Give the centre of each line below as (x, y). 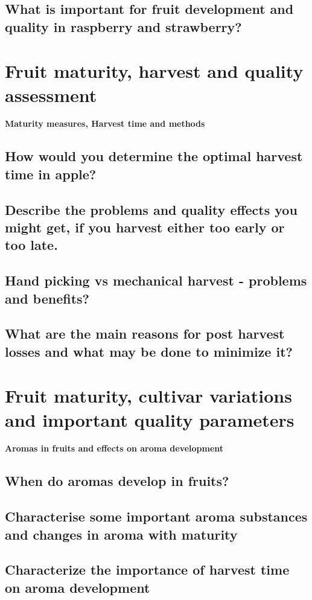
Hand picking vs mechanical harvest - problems (156, 280)
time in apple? (51, 174)
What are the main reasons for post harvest (145, 334)
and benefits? (47, 298)
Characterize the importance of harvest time (147, 570)
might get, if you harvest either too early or (145, 227)
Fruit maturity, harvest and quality (154, 71)
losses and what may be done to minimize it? (149, 351)
